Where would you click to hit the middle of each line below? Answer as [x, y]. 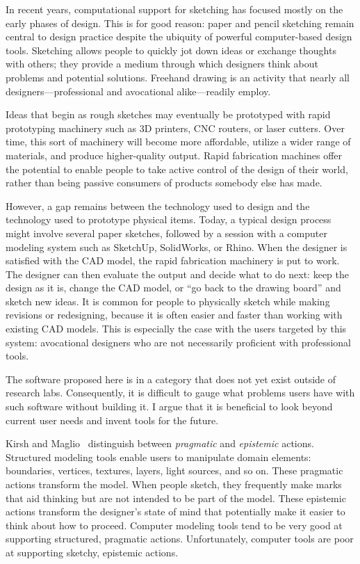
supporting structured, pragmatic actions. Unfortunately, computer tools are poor [180, 539]
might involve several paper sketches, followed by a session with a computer [166, 233]
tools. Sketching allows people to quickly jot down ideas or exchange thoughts [171, 50]
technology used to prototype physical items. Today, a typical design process [169, 219]
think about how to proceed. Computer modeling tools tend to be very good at [174, 525]
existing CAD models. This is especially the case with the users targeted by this [176, 329]
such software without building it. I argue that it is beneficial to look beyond [169, 406]
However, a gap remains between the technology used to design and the [158, 206]
